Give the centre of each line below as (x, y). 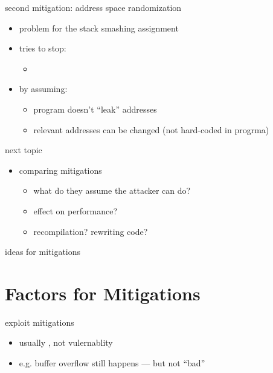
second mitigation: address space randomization (93, 7)
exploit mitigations (40, 322)
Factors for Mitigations (103, 293)
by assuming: (43, 89)
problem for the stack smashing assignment (99, 28)
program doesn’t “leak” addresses (95, 109)
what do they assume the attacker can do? (112, 190)
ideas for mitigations (43, 252)
